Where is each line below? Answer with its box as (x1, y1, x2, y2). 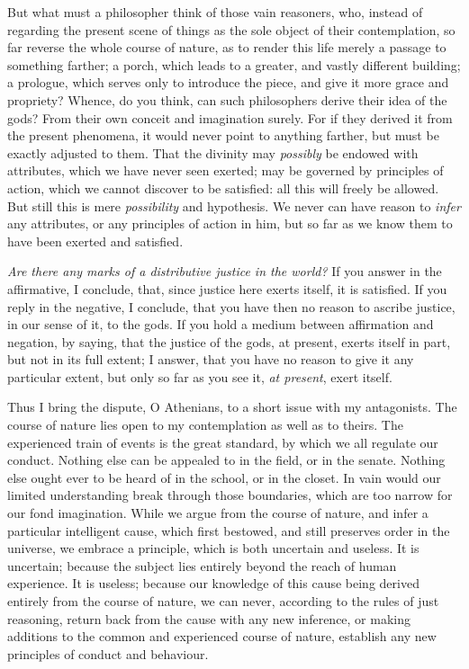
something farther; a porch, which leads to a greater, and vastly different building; (7, 55, 461, 74)
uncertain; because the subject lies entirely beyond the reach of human (7, 556, 397, 575)
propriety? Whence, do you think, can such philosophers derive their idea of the (7, 90, 447, 109)
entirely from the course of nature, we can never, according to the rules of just (7, 592, 439, 610)
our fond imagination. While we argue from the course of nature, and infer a (7, 504, 428, 522)
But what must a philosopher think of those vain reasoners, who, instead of (7, 3, 423, 21)
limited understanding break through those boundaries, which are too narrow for (7, 486, 453, 504)
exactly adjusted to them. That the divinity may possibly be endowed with (7, 143, 419, 162)
